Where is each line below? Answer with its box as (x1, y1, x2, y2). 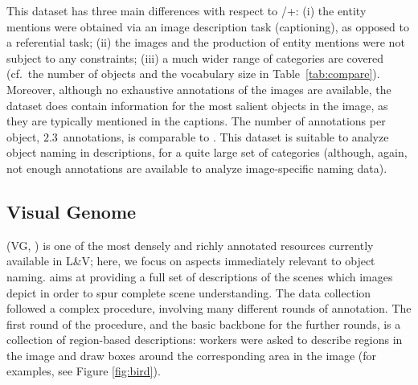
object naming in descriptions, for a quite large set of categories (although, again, (6, 144, 408, 161)
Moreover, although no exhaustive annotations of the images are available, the (6, 80, 391, 97)
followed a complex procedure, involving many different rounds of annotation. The (6, 300, 412, 317)
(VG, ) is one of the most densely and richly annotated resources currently (6, 236, 374, 253)
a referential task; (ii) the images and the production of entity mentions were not (6, 34, 405, 51)
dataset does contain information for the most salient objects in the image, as (6, 96, 388, 113)
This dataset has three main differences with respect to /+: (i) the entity (6, 2, 367, 18)
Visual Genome (6, 199, 137, 223)
